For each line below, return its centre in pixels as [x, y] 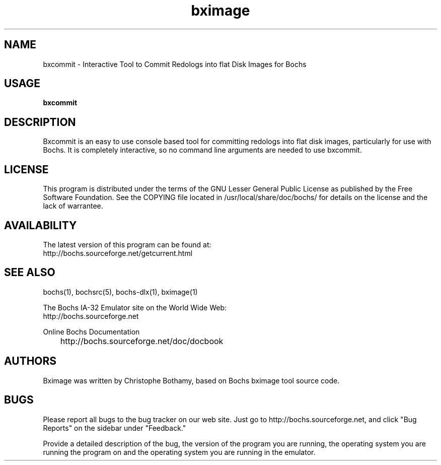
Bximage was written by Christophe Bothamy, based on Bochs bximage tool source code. [191, 380]
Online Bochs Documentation [91, 331]
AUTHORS [30, 361]
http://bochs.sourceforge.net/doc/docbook [142, 341]
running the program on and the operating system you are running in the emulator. [179, 452]
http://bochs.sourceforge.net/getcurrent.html [118, 253]
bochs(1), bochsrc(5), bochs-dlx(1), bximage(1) [120, 292]
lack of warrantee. [73, 206]
